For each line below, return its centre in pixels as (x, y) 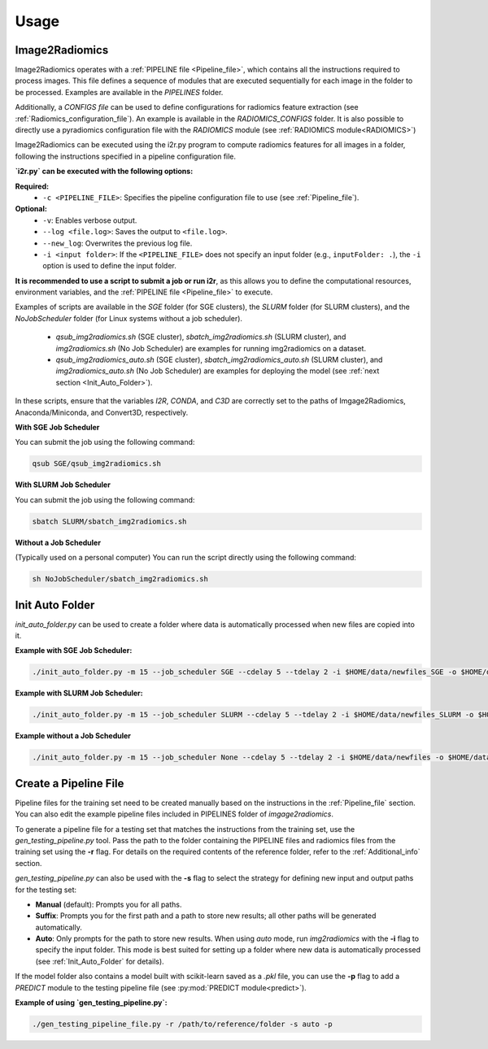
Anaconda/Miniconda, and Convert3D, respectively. (102, 412)
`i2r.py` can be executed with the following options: (104, 172)
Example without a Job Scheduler (73, 736)
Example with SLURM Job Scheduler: (79, 693)
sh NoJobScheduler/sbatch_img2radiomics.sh (120, 579)
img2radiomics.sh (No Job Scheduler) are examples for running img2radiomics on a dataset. (211, 348)
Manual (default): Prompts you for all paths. (109, 904)
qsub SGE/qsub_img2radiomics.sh (97, 464)
